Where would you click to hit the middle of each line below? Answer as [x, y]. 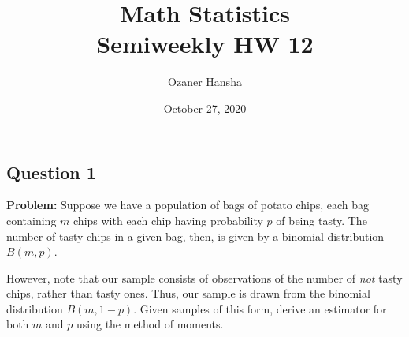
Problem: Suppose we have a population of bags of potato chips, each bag [188, 205]
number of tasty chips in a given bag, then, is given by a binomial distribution [195, 236]
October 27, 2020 [205, 108]
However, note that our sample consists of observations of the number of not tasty [204, 277]
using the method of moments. [150, 324]
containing [32, 220]
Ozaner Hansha [205, 82]
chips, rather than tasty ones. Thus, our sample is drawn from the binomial [188, 293]
